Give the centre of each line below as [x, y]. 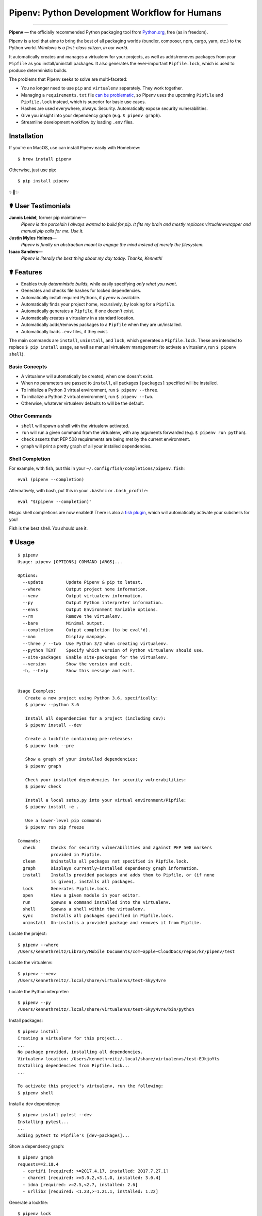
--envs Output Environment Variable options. [90, 609]
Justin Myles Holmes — [33, 238]
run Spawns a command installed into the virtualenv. [97, 902]
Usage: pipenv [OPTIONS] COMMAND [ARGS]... [70, 562]
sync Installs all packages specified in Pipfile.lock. [98, 916]
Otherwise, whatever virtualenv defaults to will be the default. [82, 403]
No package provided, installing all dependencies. [80, 1052]
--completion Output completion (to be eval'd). [87, 630]
